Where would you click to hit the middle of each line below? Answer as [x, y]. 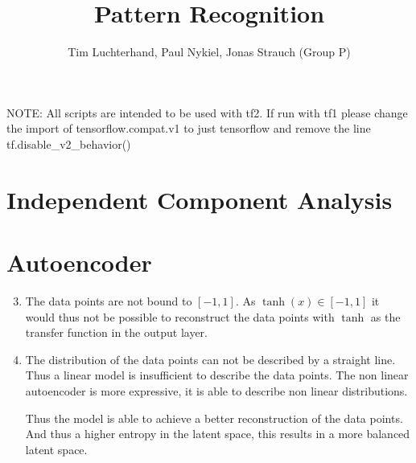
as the [385, 316]
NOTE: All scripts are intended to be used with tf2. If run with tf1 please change [207, 112]
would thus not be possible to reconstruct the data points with [180, 316]
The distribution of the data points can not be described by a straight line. [210, 359]
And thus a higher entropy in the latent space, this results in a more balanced [218, 434]
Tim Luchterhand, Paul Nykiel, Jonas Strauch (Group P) [209, 52]
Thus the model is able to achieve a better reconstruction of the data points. [214, 418]
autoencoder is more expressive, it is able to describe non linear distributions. [216, 390]
